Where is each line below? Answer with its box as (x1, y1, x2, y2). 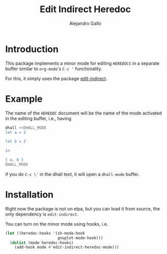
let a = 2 (5, 130, 26, 135)
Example (5, 93, 43, 104)
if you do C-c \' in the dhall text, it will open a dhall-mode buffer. (5, 171, 140, 177)
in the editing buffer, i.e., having (5, 115, 72, 121)
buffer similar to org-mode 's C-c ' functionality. (5, 65, 103, 71)
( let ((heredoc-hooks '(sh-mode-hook (5, 231, 85, 236)
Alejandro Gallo (69, 20, 102, 26)
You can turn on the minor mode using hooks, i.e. (5, 221, 108, 227)
